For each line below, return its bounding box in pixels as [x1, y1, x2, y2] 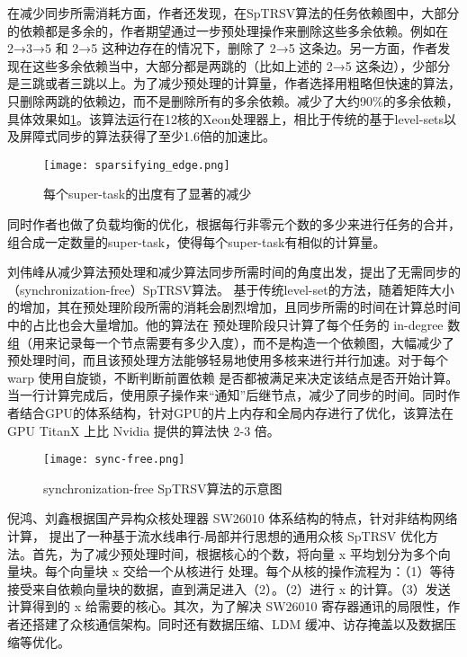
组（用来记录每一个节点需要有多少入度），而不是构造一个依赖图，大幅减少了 [7, 333, 454, 351]
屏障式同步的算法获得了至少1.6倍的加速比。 [19, 127, 275, 146]
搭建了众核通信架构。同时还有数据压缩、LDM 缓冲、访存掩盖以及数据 [31, 614, 444, 633]
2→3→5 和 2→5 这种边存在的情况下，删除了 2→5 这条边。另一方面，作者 [7, 39, 438, 58]
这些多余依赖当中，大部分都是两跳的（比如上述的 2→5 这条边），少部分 [31, 56, 451, 75]
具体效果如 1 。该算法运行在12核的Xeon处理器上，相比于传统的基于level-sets [7, 109, 445, 128]
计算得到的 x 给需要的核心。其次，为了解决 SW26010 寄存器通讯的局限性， [7, 597, 448, 616]
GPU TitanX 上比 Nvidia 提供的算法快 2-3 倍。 [7, 421, 280, 439]
